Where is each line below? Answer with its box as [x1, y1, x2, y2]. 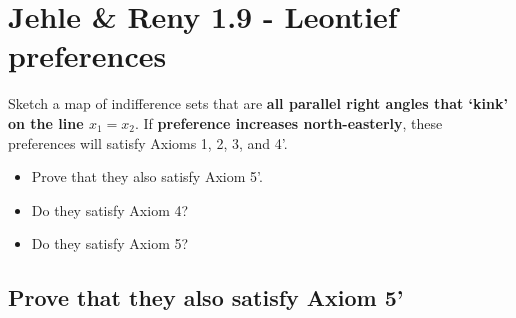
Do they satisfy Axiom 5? [31, 233, 189, 254]
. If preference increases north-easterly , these [134, 112, 443, 133]
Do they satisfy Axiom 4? [31, 199, 189, 220]
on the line [8, 112, 84, 133]
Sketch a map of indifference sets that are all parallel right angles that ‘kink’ [8, 93, 508, 114]
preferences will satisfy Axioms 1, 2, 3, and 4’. [8, 132, 288, 153]
